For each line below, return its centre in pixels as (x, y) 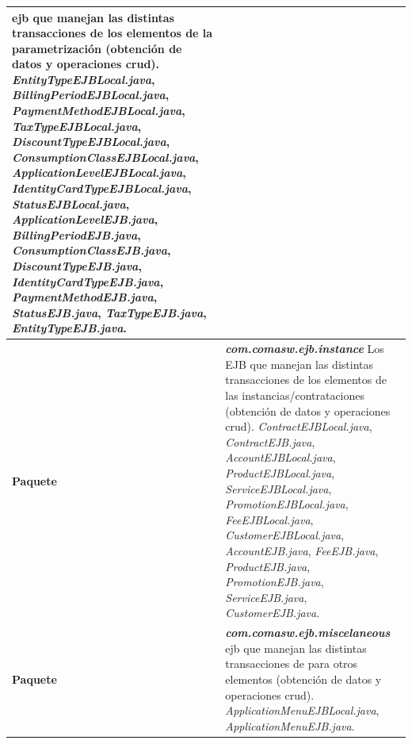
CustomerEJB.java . (273, 613)
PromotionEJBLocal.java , (287, 504)
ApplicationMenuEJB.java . (290, 725)
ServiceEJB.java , (266, 597)
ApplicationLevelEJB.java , (85, 219)
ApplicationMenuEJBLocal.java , (302, 710)
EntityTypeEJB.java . (70, 328)
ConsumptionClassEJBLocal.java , (105, 157)
